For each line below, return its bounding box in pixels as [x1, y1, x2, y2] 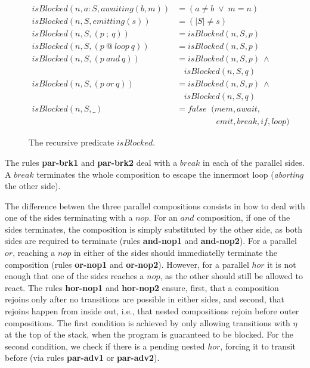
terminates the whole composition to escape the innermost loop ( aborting [36, 168, 303, 180]
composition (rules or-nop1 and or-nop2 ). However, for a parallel [5, 258, 249, 270]
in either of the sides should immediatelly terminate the [73, 246, 277, 259]
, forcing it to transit [220, 339, 296, 352]
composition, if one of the [197, 211, 290, 224]
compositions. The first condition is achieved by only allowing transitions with [5, 316, 290, 329]
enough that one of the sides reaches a [5, 270, 144, 282]
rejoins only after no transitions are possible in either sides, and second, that [5, 293, 285, 305]
